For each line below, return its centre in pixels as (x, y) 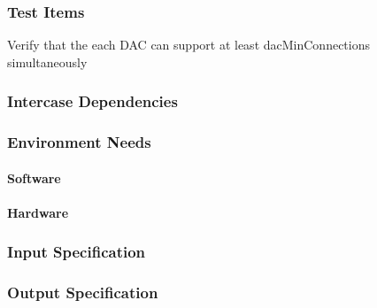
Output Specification (83, 293)
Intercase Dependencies (92, 101)
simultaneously (47, 62)
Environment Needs (79, 142)
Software (34, 177)
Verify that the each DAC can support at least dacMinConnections (189, 45)
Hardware (38, 212)
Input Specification (77, 252)
